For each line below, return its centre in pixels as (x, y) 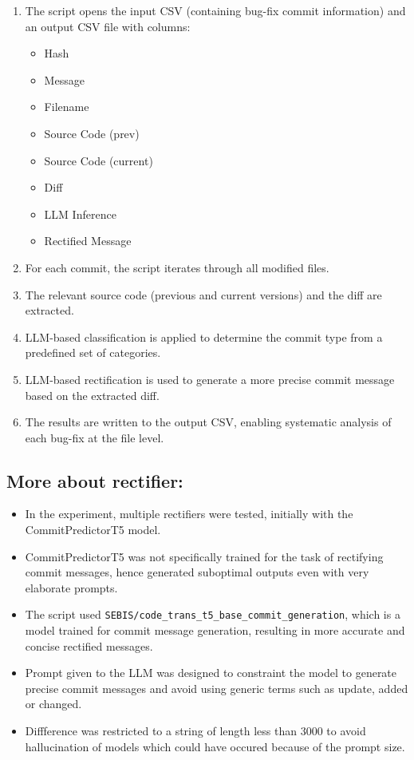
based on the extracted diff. (92, 395)
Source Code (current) (99, 160)
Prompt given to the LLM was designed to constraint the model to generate (211, 673)
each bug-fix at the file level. (95, 437)
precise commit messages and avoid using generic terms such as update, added (217, 688)
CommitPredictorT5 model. (93, 530)
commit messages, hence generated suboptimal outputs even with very (197, 572)
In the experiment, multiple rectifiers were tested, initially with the (189, 514)
